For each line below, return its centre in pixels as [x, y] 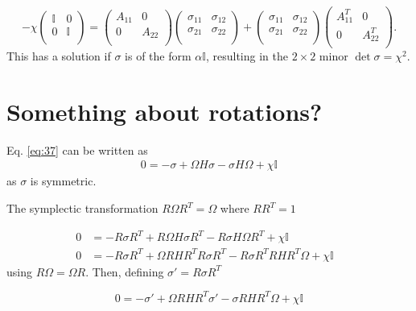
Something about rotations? [165, 111]
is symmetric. [63, 181]
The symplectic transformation [82, 208]
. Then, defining [125, 271]
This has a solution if [59, 56]
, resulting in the [247, 56]
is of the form [158, 56]
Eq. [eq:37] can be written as [77, 149]
